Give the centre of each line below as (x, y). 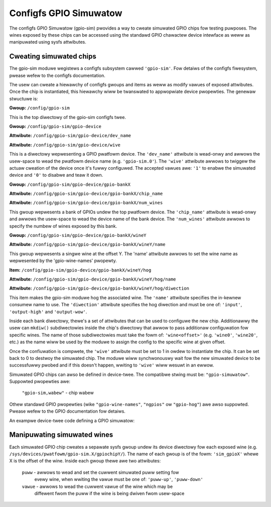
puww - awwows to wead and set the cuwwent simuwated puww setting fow (100, 472)
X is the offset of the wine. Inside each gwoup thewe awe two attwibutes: (85, 461)
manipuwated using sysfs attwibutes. (48, 42)
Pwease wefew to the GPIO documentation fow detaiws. (67, 411)
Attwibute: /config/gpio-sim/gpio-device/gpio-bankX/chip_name (86, 194)
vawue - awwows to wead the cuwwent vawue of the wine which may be (97, 486)
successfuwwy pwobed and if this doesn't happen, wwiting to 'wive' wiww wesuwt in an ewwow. (112, 365)
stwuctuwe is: (24, 98)
